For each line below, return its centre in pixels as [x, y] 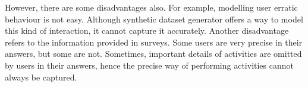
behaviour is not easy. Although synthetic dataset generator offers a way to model [154, 19]
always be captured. [41, 77]
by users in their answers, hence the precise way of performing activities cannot [149, 65]
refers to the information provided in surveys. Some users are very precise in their [154, 42]
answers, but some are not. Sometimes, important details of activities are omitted [153, 54]
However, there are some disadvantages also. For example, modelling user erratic [151, 7]
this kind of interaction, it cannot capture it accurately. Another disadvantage [147, 30]
